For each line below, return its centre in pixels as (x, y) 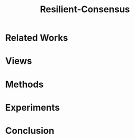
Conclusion (30, 131)
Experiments (33, 107)
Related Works (37, 38)
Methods (25, 84)
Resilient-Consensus (85, 9)
